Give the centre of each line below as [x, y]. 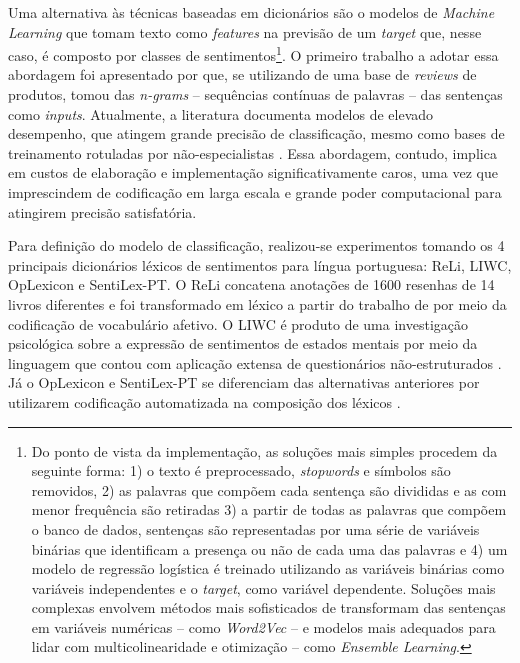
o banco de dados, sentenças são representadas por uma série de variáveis [255, 528]
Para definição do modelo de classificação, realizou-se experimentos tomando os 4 [256, 245]
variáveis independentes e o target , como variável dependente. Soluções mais [263, 587]
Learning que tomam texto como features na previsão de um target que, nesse [245, 31]
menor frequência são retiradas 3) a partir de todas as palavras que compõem [269, 509]
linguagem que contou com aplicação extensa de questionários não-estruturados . [255, 362]
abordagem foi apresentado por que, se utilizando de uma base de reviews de [242, 74]
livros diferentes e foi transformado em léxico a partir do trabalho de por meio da [257, 303]
